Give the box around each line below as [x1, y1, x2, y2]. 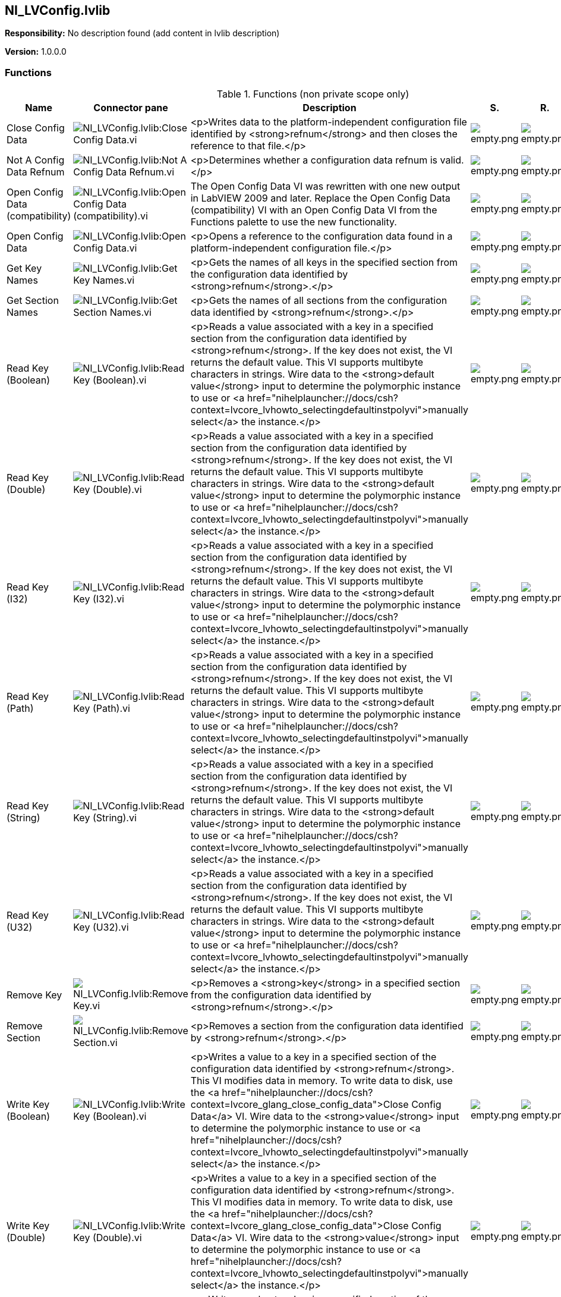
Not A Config [7, 154, 65, 167]
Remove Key [7, 989, 62, 1001]
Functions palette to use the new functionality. [190, 216, 397, 228]
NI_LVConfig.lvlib [5, 3, 111, 18]
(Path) [7, 702, 34, 715]
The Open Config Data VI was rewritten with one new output [190, 180, 461, 193]
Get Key [7, 262, 42, 275]
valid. [440, 154, 464, 167]
